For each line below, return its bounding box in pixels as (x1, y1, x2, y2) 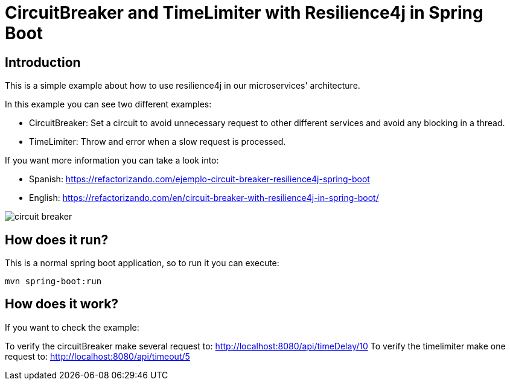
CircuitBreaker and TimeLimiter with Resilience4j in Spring (5, 2, 483, 23)
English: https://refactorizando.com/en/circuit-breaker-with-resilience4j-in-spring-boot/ (29, 192, 379, 203)
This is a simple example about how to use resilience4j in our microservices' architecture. (5, 80, 360, 91)
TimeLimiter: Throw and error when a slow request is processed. (29, 136, 286, 147)
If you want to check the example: (5, 322, 139, 332)
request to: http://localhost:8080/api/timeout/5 (5, 351, 190, 361)
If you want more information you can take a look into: (5, 155, 219, 166)
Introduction (5, 54, 81, 70)
